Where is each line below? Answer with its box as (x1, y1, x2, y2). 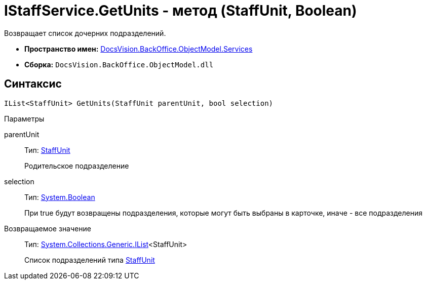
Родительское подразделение (24, 161, 129, 170)
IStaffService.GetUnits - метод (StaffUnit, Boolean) (4, 2, 357, 19)
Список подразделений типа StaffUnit (24, 255, 155, 264)
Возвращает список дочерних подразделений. (4, 28, 166, 37)
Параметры (4, 114, 45, 123)
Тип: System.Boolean (24, 192, 95, 201)
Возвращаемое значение (4, 224, 91, 233)
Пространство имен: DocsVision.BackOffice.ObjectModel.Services (24, 44, 253, 53)
